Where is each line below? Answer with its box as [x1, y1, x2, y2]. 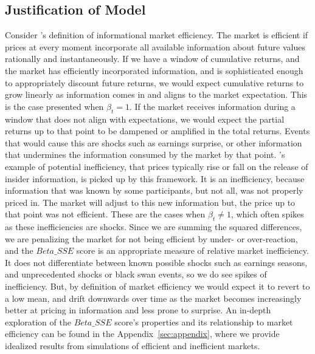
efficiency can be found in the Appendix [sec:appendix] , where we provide [5, 327, 280, 340]
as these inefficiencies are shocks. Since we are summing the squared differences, [5, 220, 302, 233]
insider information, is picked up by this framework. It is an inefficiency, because [5, 172, 305, 185]
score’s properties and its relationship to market [114, 315, 293, 328]
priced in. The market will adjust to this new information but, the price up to [5, 196, 296, 208]
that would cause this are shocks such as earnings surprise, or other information [5, 136, 302, 149]
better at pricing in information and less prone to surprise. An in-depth [5, 304, 271, 316]
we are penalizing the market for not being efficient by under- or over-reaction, [5, 232, 298, 245]
